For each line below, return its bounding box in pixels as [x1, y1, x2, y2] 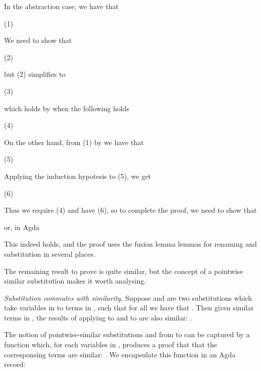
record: [4, 359, 26, 369]
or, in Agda [4, 221, 39, 232]
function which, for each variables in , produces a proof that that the [4, 339, 217, 350]
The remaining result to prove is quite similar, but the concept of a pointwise [4, 265, 243, 276]
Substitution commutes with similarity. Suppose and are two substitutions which [4, 292, 252, 303]
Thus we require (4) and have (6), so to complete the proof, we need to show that [4, 205, 257, 215]
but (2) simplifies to [4, 69, 66, 79]
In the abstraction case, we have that [4, 1, 119, 11]
